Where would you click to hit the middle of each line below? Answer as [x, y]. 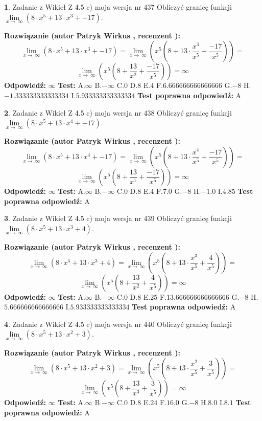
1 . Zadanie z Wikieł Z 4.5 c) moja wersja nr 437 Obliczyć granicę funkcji [118, 7]
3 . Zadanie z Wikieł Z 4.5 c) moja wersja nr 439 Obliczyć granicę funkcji [118, 218]
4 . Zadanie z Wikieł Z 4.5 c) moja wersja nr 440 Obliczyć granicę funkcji [118, 324]
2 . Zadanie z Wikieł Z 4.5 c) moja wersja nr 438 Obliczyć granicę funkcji [118, 112]
